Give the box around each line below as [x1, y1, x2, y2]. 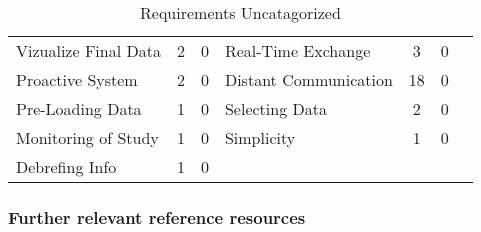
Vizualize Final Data [16, 39, 161, 62]
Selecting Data [224, 97, 327, 120]
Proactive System [16, 68, 138, 91]
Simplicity [224, 126, 296, 149]
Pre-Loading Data [16, 97, 142, 120]
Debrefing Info [16, 155, 117, 178]
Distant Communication [224, 68, 393, 91]
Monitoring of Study [16, 126, 159, 149]
